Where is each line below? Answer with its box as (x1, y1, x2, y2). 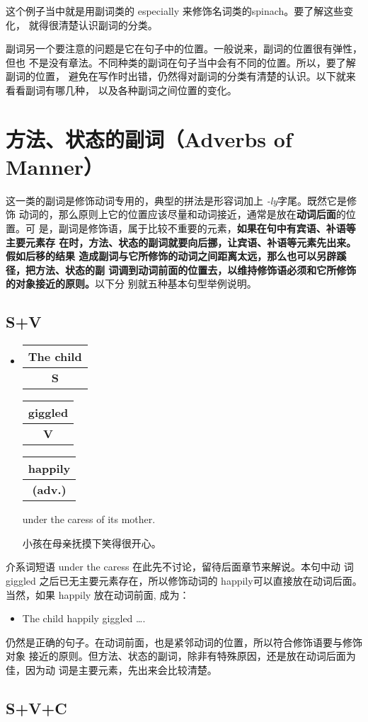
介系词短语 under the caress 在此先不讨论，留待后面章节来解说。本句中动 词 (6, 559, 354, 574)
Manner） (6, 151, 104, 180)
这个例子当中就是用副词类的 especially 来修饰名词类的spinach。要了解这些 (6, 4, 344, 18)
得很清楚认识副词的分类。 (38, 17, 158, 32)
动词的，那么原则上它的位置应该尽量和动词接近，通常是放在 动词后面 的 (18, 207, 346, 222)
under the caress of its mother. (22, 512, 156, 527)
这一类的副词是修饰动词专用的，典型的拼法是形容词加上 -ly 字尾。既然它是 (6, 193, 347, 207)
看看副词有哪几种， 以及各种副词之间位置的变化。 (6, 82, 237, 97)
